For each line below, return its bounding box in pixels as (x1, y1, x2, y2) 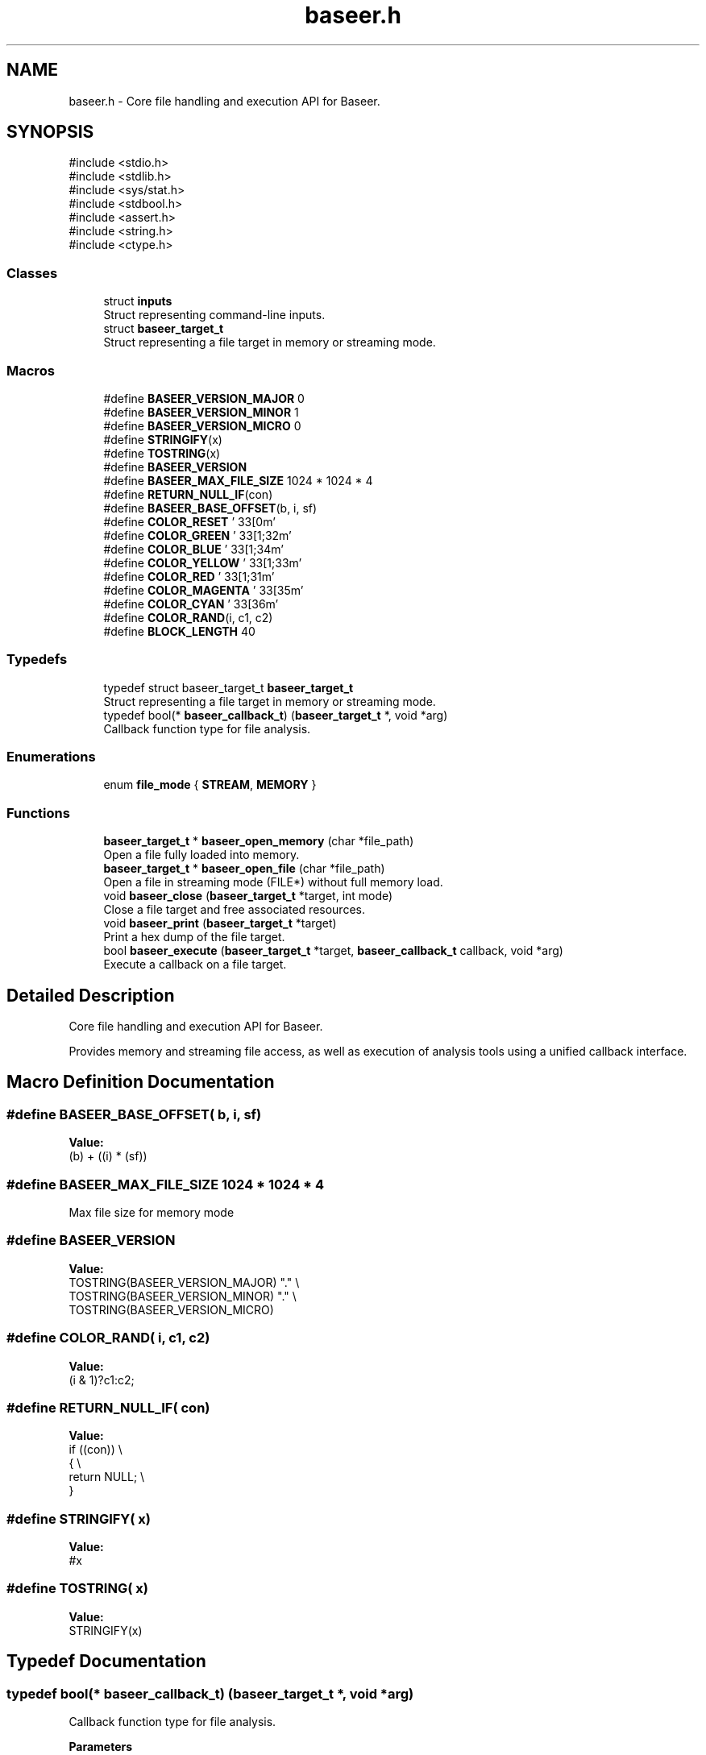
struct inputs (103, 294, 172, 309)
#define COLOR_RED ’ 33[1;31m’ (103, 569, 275, 583)
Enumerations (6, 749, 96, 765)
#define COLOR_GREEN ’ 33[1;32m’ (103, 528, 292, 542)
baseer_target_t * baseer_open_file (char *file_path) (103, 861, 385, 876)
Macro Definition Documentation (6, 1072, 275, 1093)
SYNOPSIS (6, 122, 94, 143)
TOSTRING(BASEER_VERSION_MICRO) (69, 1302, 274, 1317)
